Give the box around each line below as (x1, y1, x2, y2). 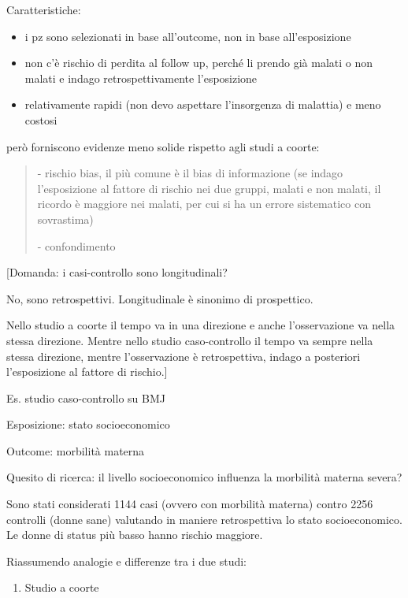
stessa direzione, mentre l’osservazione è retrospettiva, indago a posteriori (6, 347, 361, 364)
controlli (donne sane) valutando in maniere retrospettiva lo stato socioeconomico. (6, 511, 402, 527)
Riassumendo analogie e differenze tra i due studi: (6, 552, 247, 569)
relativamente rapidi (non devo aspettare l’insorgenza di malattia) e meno (24, 96, 381, 113)
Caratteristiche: (6, 2, 81, 17)
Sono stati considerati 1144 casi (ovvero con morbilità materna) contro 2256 (6, 496, 373, 512)
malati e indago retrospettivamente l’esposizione (24, 69, 258, 86)
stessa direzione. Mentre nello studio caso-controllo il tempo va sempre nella (6, 332, 373, 348)
